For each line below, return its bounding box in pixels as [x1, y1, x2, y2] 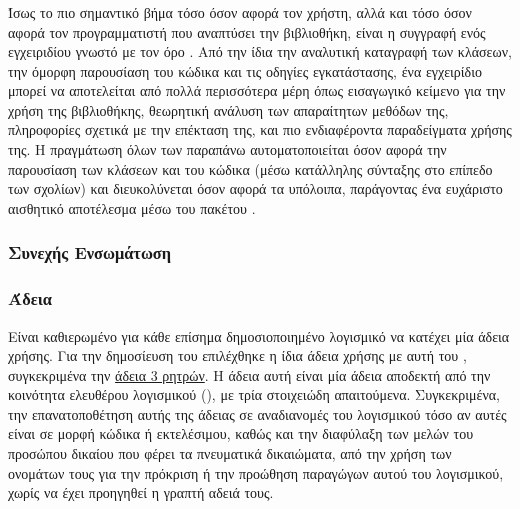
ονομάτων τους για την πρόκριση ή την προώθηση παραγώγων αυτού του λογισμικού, [8, 462, 504, 483]
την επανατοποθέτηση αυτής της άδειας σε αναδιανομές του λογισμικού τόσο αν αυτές [8, 403, 507, 424]
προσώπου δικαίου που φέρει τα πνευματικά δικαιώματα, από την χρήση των [8, 443, 452, 464]
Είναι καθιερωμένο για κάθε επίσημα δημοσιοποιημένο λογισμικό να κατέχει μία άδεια [8, 325, 510, 346]
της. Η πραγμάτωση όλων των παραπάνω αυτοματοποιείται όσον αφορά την [8, 139, 447, 160]
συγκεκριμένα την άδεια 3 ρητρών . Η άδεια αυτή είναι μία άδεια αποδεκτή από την [8, 364, 491, 385]
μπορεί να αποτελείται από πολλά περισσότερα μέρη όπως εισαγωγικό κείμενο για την [8, 80, 506, 101]
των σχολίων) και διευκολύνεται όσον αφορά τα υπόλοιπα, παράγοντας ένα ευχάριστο [8, 178, 503, 199]
